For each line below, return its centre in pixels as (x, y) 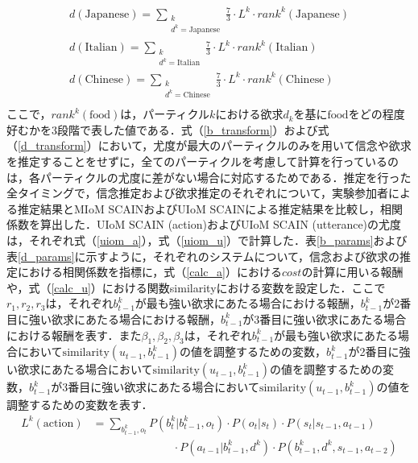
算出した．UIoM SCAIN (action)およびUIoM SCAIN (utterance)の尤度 (221, 224)
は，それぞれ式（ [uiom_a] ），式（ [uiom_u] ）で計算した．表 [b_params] (190, 240)
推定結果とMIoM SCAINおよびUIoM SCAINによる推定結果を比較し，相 (204, 208)
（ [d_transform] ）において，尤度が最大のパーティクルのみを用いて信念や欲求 (209, 145)
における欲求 (249, 114)
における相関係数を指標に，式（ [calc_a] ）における (149, 272)
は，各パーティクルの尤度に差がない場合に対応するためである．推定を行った (209, 177)
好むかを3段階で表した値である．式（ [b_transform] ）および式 (168, 129)
